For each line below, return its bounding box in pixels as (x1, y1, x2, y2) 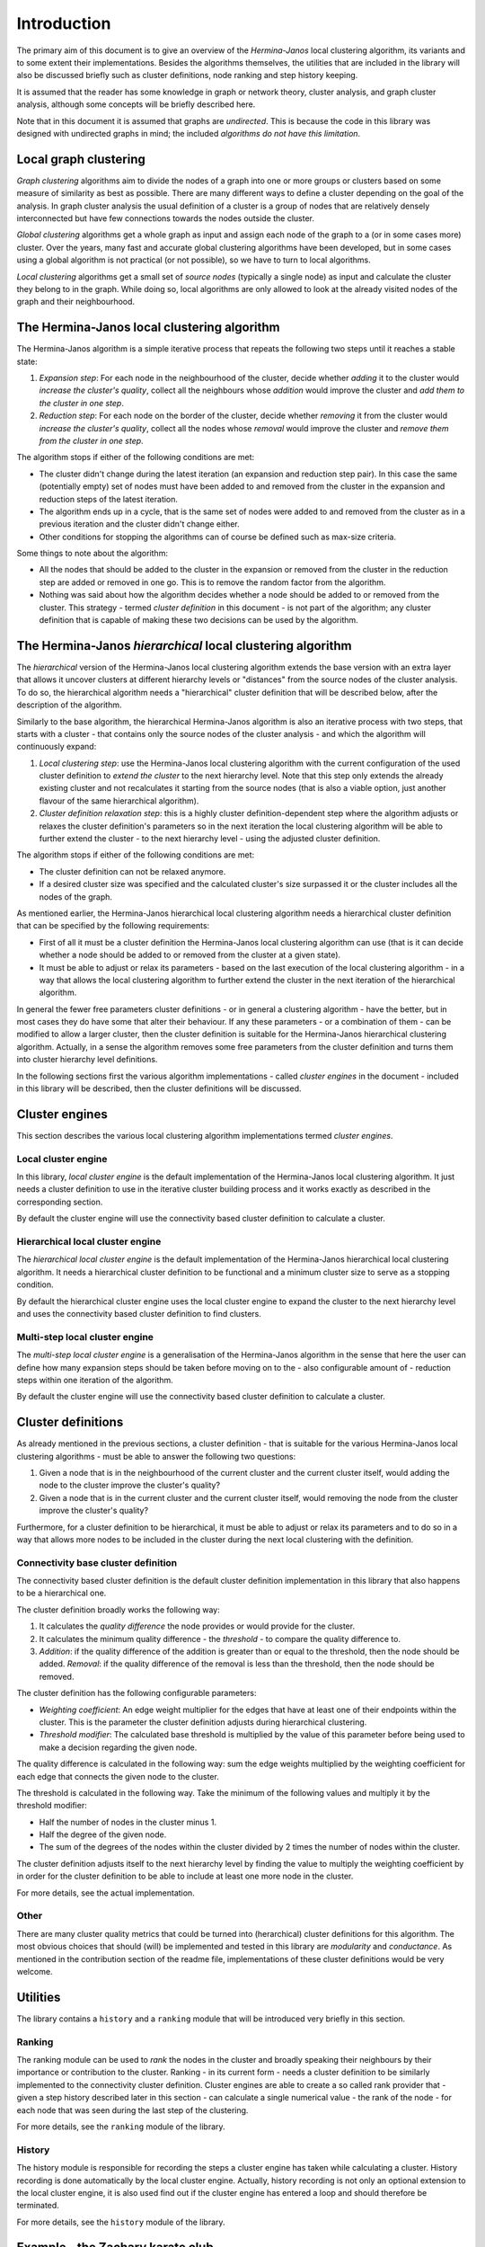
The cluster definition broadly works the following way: (16, 1604, 220, 1615)
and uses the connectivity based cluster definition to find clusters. (16, 1308, 262, 1319)
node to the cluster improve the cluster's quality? (39, 1479, 220, 1491)
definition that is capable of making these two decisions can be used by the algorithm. (39, 615, 358, 626)
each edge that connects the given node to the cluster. (16, 1771, 219, 1781)
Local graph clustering (16, 151, 145, 166)
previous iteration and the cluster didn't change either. (39, 519, 240, 529)
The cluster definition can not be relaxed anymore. (39, 866, 226, 876)
